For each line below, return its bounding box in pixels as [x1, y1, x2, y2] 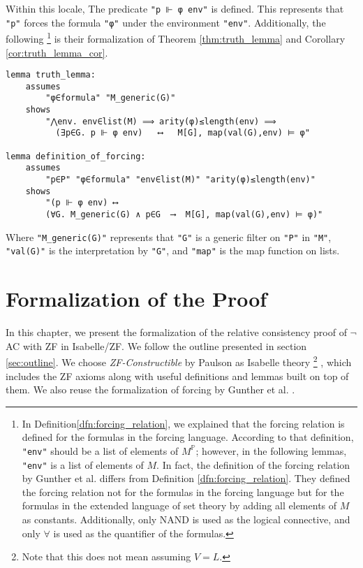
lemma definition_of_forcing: [6, 151, 146, 161]
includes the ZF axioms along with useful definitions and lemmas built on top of [6, 368, 349, 383]
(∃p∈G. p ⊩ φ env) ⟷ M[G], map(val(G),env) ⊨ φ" [55, 128, 310, 138]
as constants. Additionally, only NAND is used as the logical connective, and [22, 512, 350, 527]
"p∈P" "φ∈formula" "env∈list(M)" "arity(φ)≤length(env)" [45, 175, 316, 185]
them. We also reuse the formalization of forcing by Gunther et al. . [6, 382, 295, 397]
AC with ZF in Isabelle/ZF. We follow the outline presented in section [6, 338, 307, 353]
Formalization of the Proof [6, 284, 267, 313]
